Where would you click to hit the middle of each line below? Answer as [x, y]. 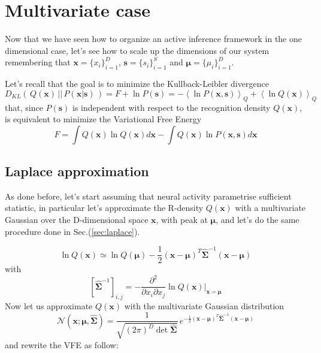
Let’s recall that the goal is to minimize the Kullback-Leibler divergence [137, 84]
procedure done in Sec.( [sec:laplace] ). [72, 231]
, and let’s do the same [258, 220]
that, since [24, 107]
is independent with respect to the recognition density [172, 107]
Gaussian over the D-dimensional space [77, 220]
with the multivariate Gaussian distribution [204, 305]
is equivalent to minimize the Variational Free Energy [103, 119]
